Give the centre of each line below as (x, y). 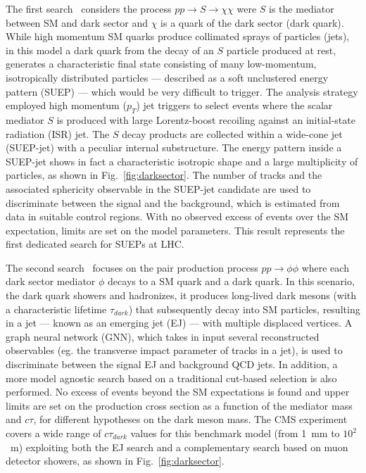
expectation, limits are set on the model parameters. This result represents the (175, 230)
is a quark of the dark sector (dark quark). (252, 22)
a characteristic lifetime (56, 309)
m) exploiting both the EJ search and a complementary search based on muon (179, 447)
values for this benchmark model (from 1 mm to (235, 433)
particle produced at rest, (281, 50)
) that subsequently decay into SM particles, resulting (244, 309)
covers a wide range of (53, 433)
